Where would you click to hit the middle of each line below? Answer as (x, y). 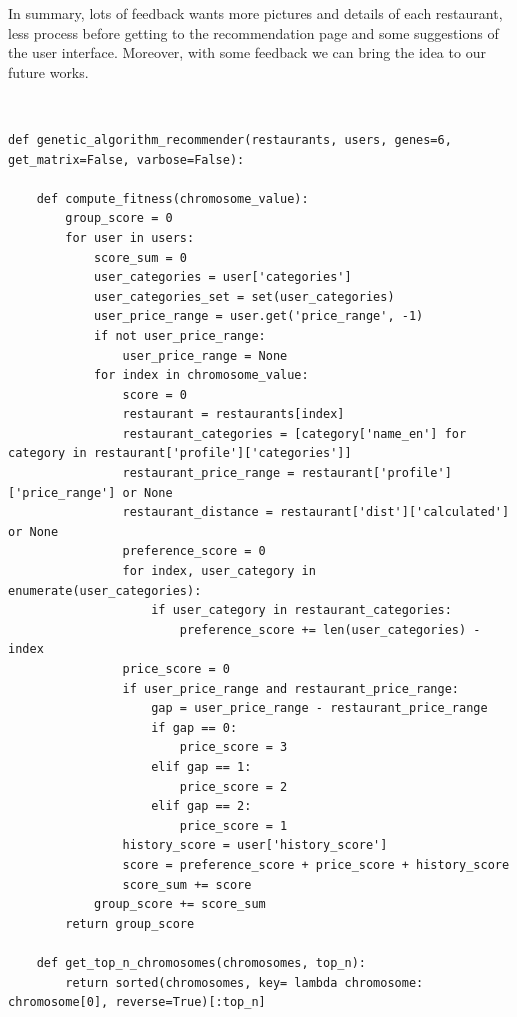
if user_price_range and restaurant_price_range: (291, 688)
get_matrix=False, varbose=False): (126, 159)
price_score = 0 (176, 669)
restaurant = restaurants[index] (233, 414)
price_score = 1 (233, 825)
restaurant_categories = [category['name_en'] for (294, 433)
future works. (48, 71)
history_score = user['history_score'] (255, 845)
